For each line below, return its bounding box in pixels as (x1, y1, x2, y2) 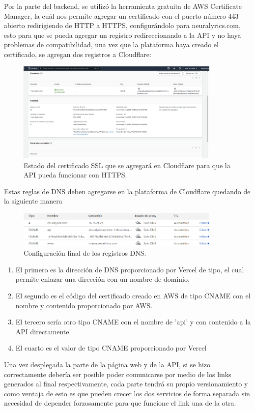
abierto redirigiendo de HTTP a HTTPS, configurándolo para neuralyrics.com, (4, 20, 241, 30)
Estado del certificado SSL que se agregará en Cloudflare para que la (24, 160, 230, 170)
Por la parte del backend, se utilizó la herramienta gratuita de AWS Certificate (4, 1, 242, 11)
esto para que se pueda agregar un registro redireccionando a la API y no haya (4, 29, 241, 40)
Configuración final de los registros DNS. (24, 248, 146, 258)
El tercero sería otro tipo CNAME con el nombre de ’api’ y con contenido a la (15, 317, 251, 327)
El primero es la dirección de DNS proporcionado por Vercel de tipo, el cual (15, 264, 244, 274)
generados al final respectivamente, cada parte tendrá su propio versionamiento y (4, 379, 248, 389)
